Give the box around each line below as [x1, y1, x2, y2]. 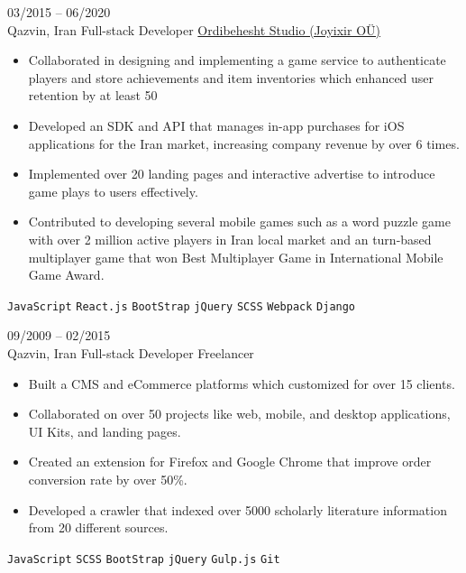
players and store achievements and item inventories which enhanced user [28, 68, 434, 87]
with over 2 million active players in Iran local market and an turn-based [28, 229, 432, 248]
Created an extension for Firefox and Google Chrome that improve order [28, 452, 432, 471]
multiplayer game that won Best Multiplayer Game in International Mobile [28, 247, 443, 266]
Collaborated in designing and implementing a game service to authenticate [28, 51, 446, 69]
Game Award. [28, 265, 105, 284]
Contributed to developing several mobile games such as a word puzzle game [28, 212, 451, 231]
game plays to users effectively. [28, 181, 198, 200]
